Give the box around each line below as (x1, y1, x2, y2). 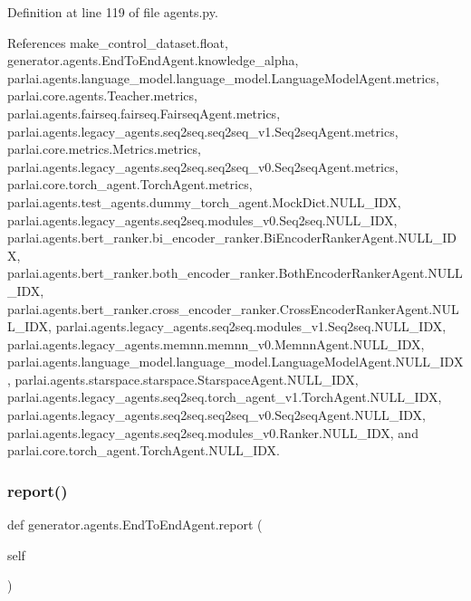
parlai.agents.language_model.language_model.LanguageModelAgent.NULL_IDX (7, 352, 464, 371)
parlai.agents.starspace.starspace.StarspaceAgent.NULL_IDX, (14, 369, 359, 388)
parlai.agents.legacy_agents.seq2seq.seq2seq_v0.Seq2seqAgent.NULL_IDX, (7, 405, 426, 425)
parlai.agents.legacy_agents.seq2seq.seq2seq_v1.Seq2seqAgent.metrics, (7, 121, 399, 140)
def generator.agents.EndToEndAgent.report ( (7, 515, 263, 534)
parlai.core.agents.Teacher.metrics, (7, 86, 197, 105)
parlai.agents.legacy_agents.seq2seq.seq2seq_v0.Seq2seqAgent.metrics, (7, 157, 399, 176)
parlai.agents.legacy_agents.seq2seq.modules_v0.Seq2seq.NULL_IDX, (7, 210, 398, 229)
